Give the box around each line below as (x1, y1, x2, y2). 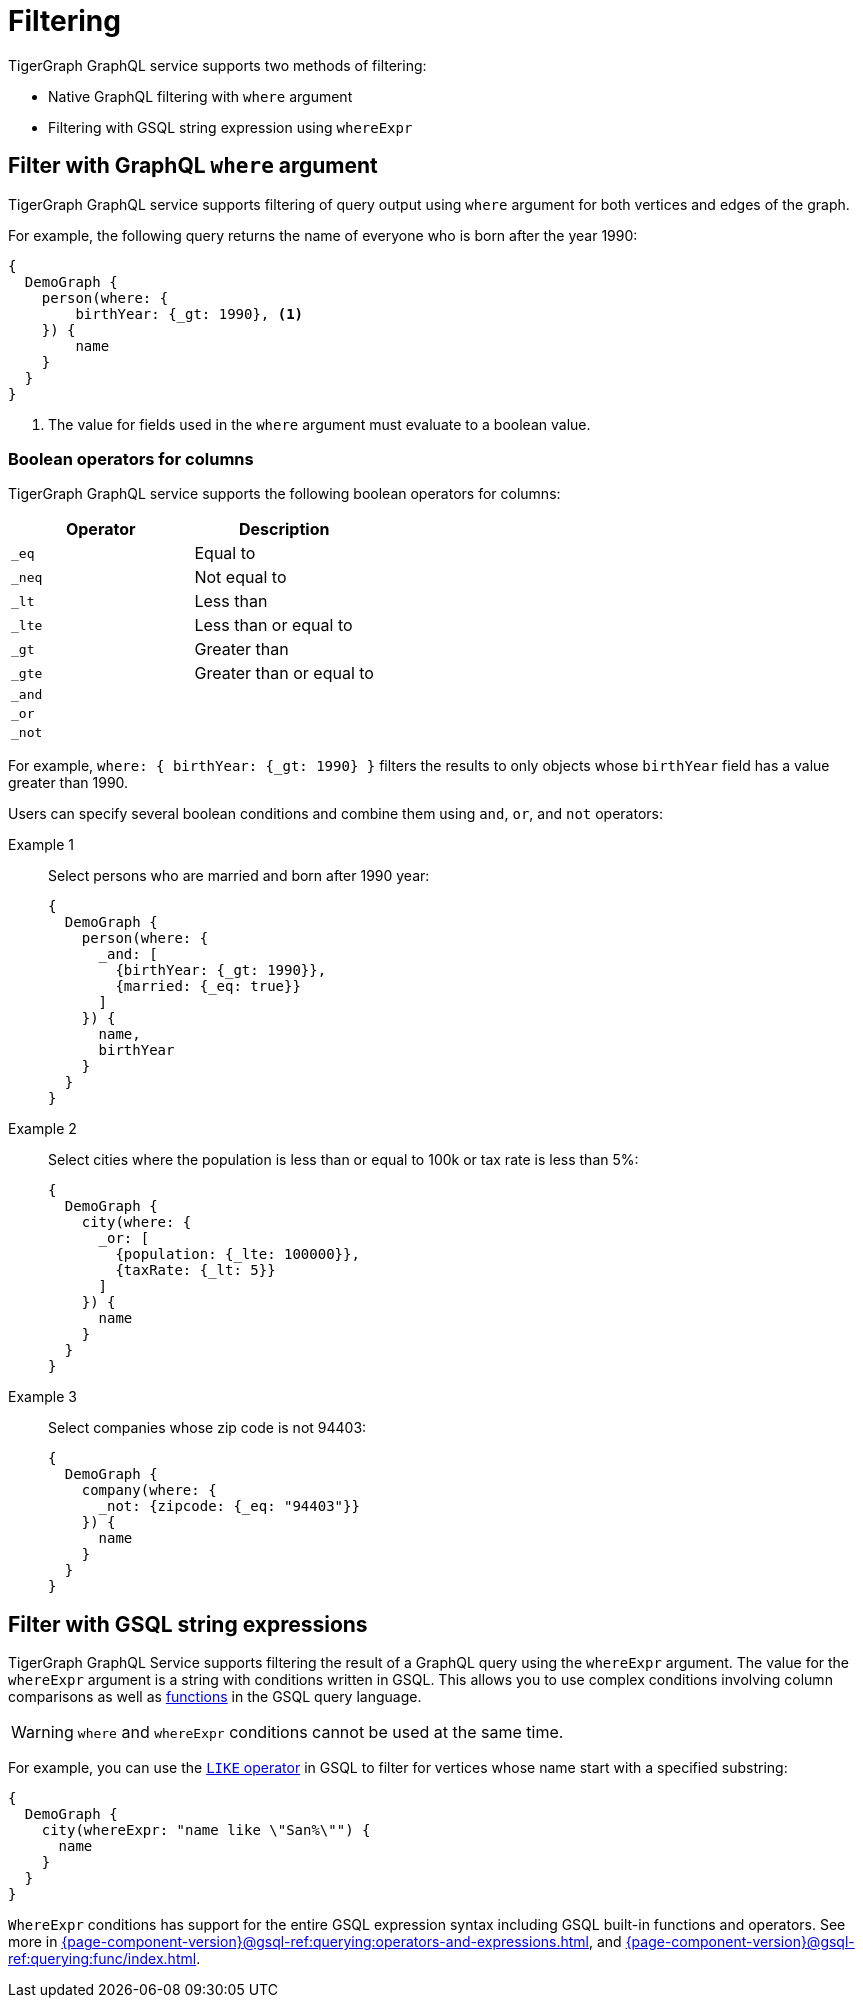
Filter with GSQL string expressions (8, 1611, 368, 1637)
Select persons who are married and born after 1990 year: (48, 867, 430, 885)
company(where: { (81, 1482, 217, 1499)
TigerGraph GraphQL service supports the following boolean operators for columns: (8, 485, 561, 503)
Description (238, 519, 330, 540)
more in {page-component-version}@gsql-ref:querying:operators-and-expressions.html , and (8, 1933, 622, 1951)
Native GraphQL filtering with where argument (48, 87, 353, 105)
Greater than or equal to (194, 663, 374, 684)
